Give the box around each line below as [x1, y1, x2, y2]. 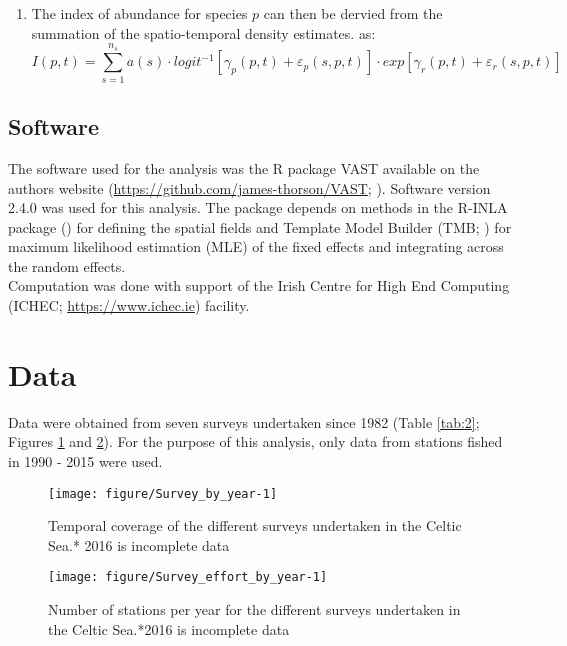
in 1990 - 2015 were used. [8, 450, 163, 471]
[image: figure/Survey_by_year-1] [48, 486, 278, 501]
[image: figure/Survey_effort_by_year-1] [48, 570, 328, 585]
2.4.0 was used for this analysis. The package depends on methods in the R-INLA [8, 197, 508, 218]
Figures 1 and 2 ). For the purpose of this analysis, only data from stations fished [8, 431, 503, 452]
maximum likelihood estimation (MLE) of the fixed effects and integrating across [8, 236, 504, 257]
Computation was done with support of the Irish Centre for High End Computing [8, 275, 510, 296]
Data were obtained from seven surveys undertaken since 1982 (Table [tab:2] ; [8, 411, 480, 432]
